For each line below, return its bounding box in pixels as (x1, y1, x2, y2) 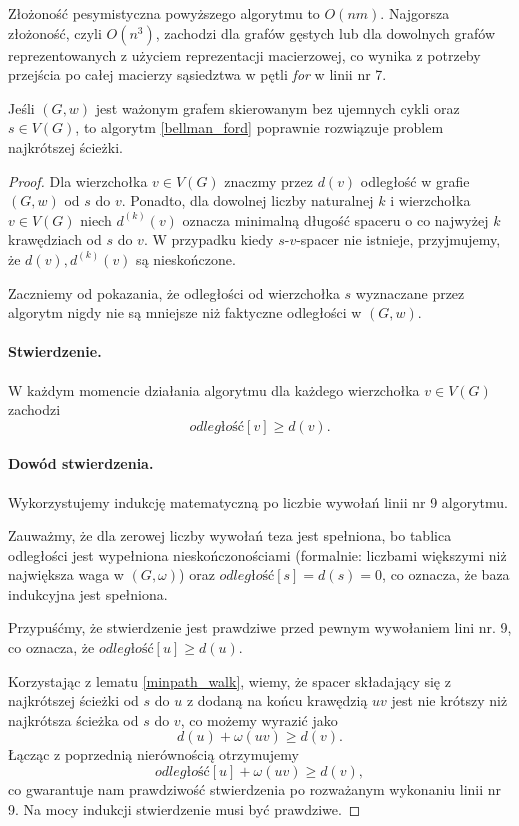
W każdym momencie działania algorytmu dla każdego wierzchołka (8, 379, 420, 400)
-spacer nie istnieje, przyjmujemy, (296, 229, 501, 250)
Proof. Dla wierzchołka (8, 170, 148, 191)
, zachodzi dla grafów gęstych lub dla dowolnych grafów (155, 22, 495, 43)
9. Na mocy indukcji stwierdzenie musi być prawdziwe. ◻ (8, 798, 361, 819)
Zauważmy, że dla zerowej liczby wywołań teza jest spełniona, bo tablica (8, 525, 452, 546)
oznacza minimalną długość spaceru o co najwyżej (182, 209, 489, 230)
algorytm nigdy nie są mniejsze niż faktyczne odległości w (8, 302, 362, 323)
